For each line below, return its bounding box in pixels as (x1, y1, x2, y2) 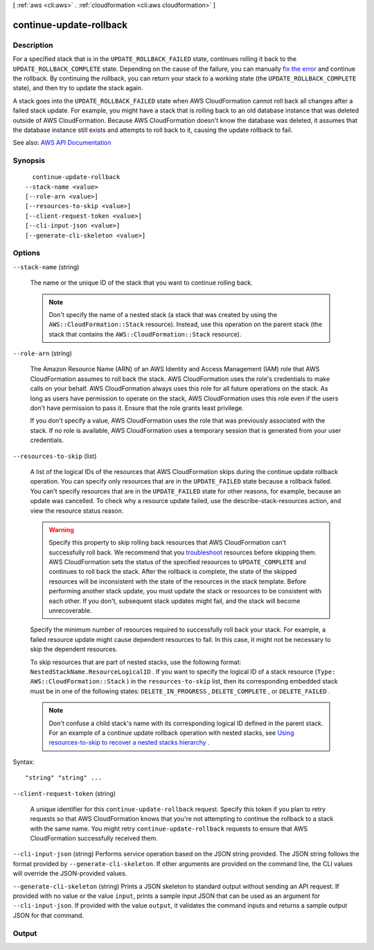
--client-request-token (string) (12, 789, 116, 797)
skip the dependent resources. (30, 645, 118, 654)
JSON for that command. (12, 911, 84, 919)
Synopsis (12, 156, 45, 166)
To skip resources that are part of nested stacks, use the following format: (30, 658, 242, 666)
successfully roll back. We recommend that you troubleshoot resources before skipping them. (48, 548, 317, 557)
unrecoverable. (48, 607, 92, 615)
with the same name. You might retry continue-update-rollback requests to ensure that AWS (30, 824, 308, 833)
